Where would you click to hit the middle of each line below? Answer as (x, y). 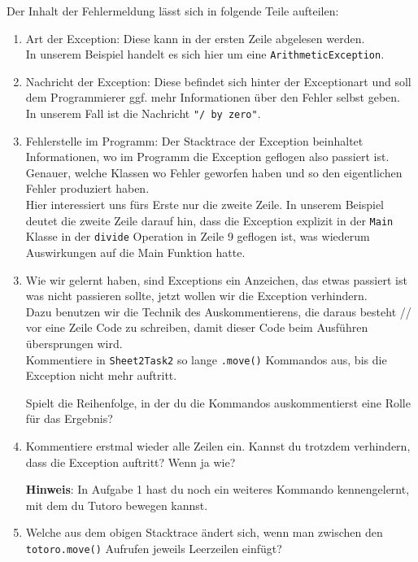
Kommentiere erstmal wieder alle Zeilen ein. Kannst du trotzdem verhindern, (218, 445)
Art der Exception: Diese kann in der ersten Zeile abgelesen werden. (195, 38)
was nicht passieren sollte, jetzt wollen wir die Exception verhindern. (196, 296)
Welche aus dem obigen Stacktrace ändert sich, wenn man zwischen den (204, 532)
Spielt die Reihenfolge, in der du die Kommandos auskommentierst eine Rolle (218, 402)
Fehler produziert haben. (87, 188)
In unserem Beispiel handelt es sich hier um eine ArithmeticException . (205, 54)
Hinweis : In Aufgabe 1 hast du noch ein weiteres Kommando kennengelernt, (218, 489)
